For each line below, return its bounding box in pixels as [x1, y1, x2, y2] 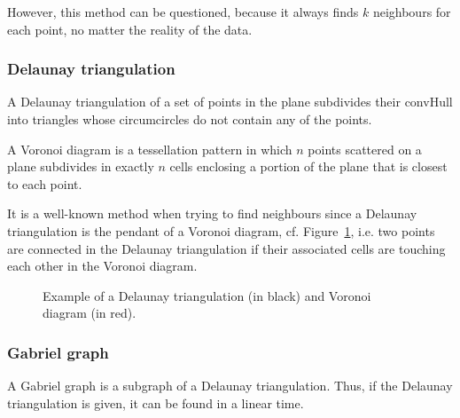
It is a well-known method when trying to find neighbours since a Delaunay [7, 204, 417, 223]
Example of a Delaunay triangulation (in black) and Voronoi [43, 286, 371, 304]
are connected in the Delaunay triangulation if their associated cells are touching [7, 239, 446, 257]
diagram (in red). [43, 304, 136, 322]
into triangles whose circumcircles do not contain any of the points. [7, 110, 372, 128]
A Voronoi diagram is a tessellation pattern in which [7, 139, 292, 158]
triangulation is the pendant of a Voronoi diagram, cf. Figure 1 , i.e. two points [7, 221, 435, 240]
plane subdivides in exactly [7, 157, 154, 176]
